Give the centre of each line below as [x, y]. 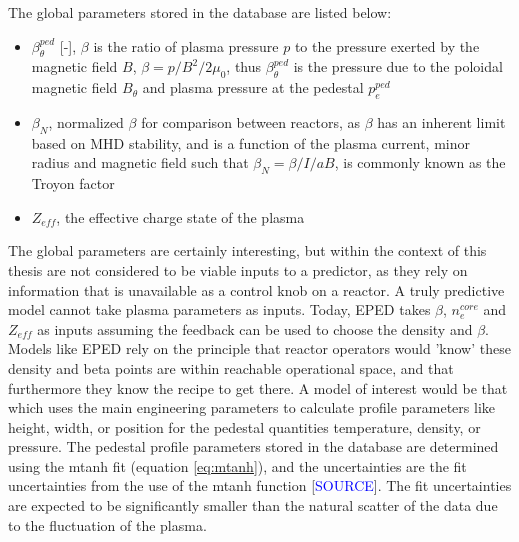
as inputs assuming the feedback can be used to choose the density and [255, 328]
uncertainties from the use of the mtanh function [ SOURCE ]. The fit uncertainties [260, 485]
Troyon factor [73, 183]
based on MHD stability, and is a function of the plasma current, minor [250, 142]
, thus [244, 66]
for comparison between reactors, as [251, 121]
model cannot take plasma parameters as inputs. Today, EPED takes [219, 309]
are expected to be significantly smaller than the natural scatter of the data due [253, 505]
